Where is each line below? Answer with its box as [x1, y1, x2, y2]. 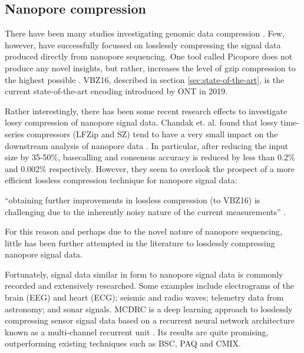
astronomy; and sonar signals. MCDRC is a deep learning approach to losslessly [5, 302, 293, 315]
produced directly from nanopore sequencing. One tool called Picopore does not [5, 50, 293, 62]
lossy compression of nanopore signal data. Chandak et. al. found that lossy [5, 116, 278, 128]
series [5, 127, 24, 140]
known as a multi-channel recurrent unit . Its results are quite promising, [5, 325, 269, 338]
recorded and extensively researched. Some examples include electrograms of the [5, 279, 294, 292]
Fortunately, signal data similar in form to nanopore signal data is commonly [5, 268, 283, 280]
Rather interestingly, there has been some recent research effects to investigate [5, 104, 288, 117]
